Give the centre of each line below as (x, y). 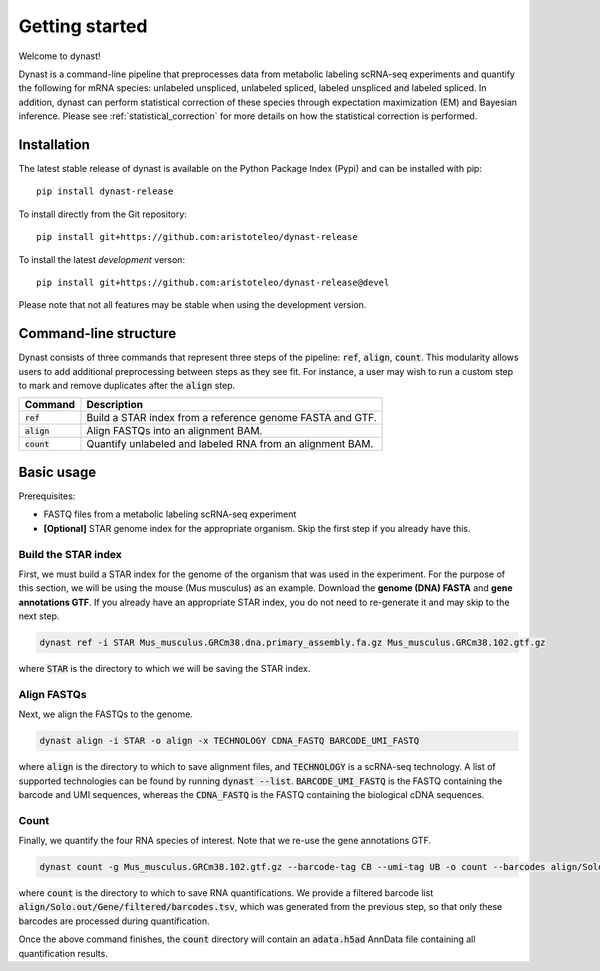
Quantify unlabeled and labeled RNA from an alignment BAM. (230, 444)
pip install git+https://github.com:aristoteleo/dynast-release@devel (213, 282)
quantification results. (63, 953)
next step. (39, 616)
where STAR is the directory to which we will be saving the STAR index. (164, 669)
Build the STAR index (70, 554)
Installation (54, 144)
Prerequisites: (47, 496)
